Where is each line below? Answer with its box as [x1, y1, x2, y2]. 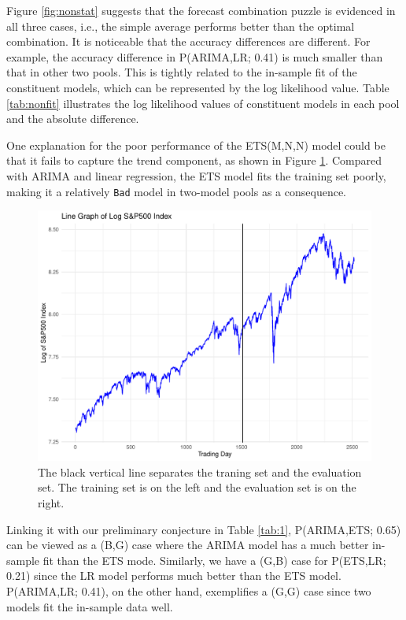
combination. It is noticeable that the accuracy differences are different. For [6, 33, 371, 50]
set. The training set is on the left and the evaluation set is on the [38, 479, 356, 496]
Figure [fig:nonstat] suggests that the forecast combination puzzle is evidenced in [6, 2, 396, 18]
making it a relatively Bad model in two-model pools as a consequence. [6, 183, 346, 199]
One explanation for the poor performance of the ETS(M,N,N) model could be [6, 136, 386, 153]
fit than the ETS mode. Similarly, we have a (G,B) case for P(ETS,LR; [42, 551, 386, 568]
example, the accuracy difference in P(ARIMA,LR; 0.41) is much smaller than [6, 48, 383, 65]
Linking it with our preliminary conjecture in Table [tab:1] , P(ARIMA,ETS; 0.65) [6, 521, 401, 537]
